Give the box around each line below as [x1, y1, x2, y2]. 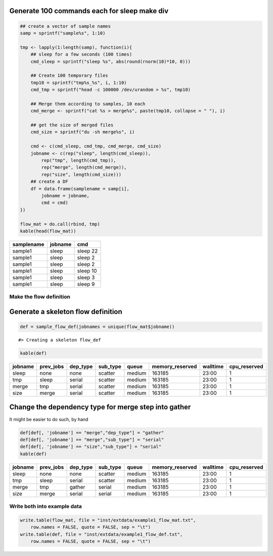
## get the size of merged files [30, 122, 114, 128]
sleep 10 [77, 267, 97, 274]
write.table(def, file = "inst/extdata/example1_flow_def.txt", [20, 531, 183, 537]
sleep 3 [77, 274, 95, 281]
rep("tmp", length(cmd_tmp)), [41, 158, 116, 164]
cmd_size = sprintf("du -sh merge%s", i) [30, 129, 135, 135]
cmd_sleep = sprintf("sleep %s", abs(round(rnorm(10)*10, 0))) [30, 59, 191, 64]
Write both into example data [9, 503, 82, 510]
